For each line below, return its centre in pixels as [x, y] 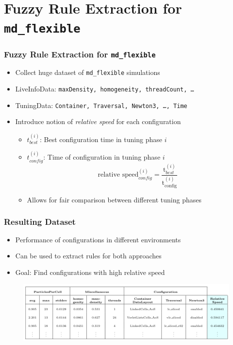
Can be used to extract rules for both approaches [88, 256]
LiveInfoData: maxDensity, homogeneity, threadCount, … [105, 89]
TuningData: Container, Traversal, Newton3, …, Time [101, 105]
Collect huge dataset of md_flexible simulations [88, 72]
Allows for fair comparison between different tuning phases [114, 200]
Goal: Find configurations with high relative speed [90, 272]
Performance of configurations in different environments [98, 239]
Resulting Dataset [40, 221]
